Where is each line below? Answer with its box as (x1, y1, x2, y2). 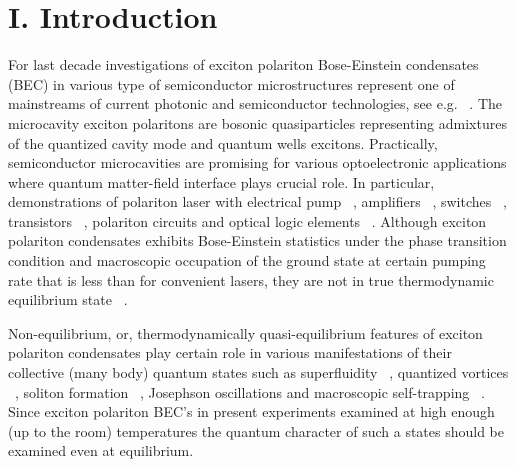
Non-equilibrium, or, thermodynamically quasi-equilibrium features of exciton (8, 322, 483, 343)
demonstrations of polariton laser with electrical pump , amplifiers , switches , (8, 191, 507, 212)
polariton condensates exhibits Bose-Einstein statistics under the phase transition (8, 230, 507, 251)
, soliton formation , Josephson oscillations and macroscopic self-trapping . (15, 381, 485, 402)
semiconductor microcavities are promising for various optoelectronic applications (8, 152, 507, 173)
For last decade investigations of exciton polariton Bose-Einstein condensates (8, 54, 479, 75)
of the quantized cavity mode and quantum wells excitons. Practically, (8, 132, 438, 153)
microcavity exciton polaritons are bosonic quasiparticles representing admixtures (8, 112, 507, 133)
